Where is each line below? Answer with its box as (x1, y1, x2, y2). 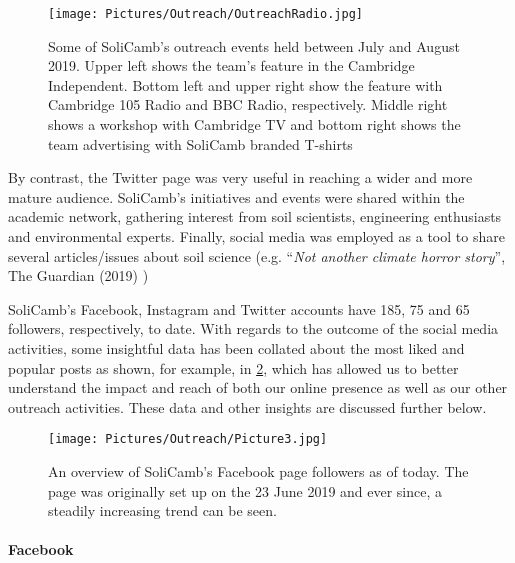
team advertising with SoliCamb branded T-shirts (48, 133, 353, 154)
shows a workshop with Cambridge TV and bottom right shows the (48, 114, 461, 135)
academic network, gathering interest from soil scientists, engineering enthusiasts (8, 206, 502, 227)
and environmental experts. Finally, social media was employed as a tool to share (8, 226, 505, 246)
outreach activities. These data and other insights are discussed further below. (8, 396, 487, 417)
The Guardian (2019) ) (8, 265, 149, 286)
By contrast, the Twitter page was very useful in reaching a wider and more (8, 167, 473, 188)
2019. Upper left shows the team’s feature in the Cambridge (48, 55, 415, 76)
